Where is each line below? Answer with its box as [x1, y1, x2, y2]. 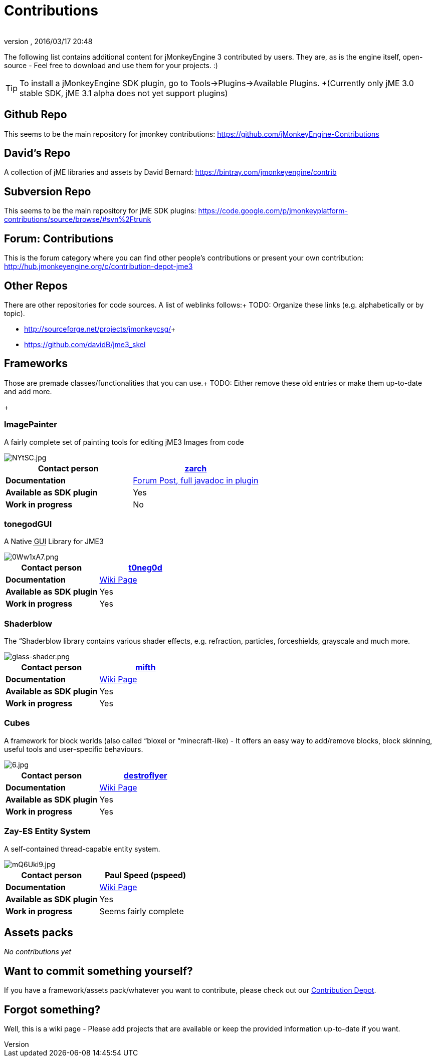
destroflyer [123, 770, 167, 780]
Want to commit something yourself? [4, 964, 193, 977]
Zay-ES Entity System [4, 826, 91, 837]
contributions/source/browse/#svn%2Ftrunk [4, 215, 151, 224]
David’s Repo [4, 147, 71, 160]
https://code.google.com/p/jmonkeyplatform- [198, 206, 348, 215]
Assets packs [4, 926, 73, 939]
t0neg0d [128, 563, 162, 573]
